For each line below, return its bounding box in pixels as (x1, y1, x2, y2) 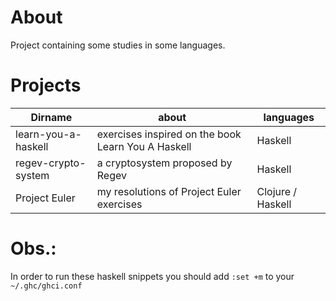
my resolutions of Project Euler (96, 184, 242, 198)
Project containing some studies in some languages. (10, 39, 226, 51)
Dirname (30, 110, 73, 124)
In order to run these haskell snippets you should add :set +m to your (10, 270, 295, 282)
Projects (10, 74, 82, 97)
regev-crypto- (15, 156, 87, 170)
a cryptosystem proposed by (96, 156, 233, 170)
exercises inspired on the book (96, 127, 242, 141)
